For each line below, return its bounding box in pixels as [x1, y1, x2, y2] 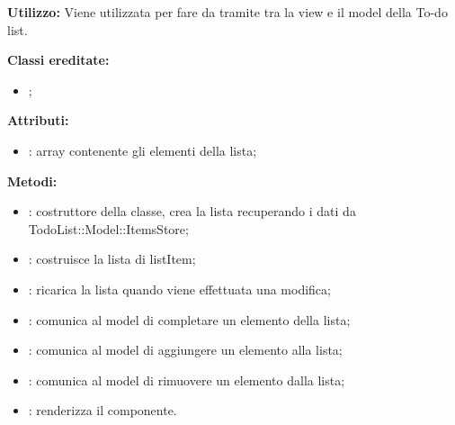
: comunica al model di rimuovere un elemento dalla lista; [28, 370, 345, 389]
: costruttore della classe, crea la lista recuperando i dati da [28, 202, 356, 221]
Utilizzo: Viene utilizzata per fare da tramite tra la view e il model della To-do [7, 3, 448, 21]
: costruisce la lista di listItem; [28, 249, 196, 268]
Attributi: [7, 111, 69, 130]
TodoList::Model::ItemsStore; [28, 219, 189, 238]
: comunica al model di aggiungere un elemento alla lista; [28, 340, 343, 359]
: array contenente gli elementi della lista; [28, 140, 257, 159]
